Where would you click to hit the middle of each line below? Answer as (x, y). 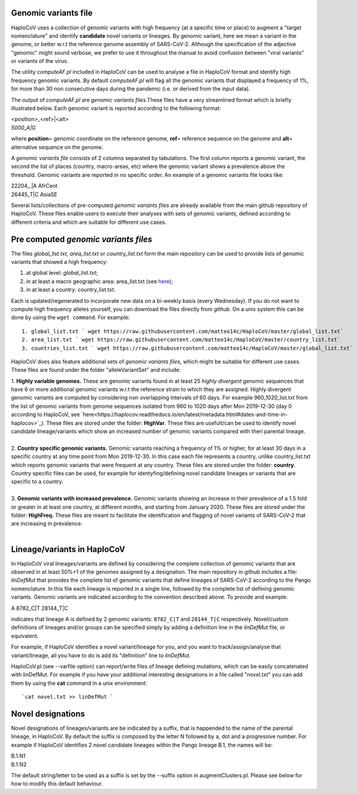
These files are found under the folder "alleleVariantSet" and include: (96, 370)
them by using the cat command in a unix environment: (79, 683)
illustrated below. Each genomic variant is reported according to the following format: (116, 109)
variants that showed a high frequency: (59, 262)
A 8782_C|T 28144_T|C (40, 608)
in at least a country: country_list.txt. (71, 290)
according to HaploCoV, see (45, 414)
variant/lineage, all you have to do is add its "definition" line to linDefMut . (101, 655)
